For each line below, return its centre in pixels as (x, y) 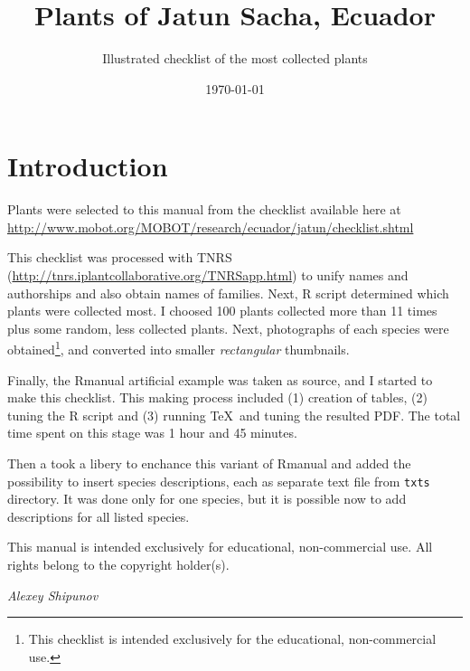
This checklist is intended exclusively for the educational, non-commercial (232, 639)
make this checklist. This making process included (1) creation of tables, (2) (217, 397)
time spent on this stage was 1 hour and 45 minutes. (152, 433)
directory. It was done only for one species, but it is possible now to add (207, 499)
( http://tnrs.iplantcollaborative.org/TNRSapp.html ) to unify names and (208, 275)
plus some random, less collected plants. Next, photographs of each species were (228, 328)
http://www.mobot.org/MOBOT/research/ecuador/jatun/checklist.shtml (211, 227)
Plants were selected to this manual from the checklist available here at (204, 209)
